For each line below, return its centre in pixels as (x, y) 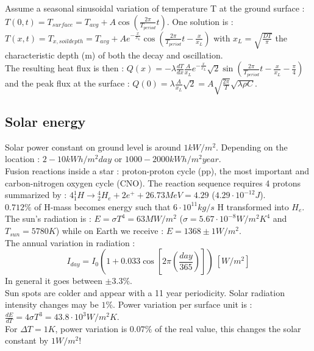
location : (23, 159)
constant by (27, 340)
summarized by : (36, 195)
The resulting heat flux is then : (65, 68)
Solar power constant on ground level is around (93, 147)
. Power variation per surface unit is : (183, 304)
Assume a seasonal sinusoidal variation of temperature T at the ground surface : (155, 8)
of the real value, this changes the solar (228, 328)
